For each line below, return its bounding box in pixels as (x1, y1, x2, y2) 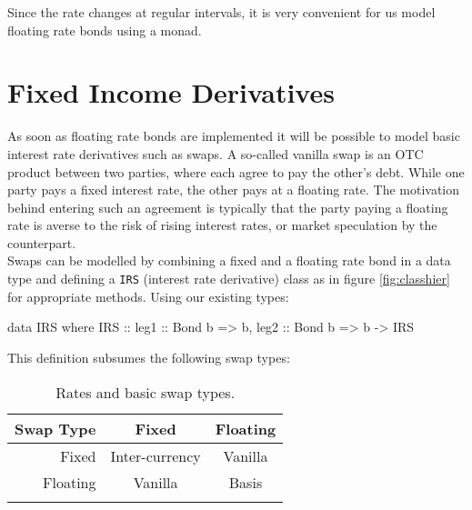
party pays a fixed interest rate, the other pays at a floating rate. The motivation (7, 180, 460, 199)
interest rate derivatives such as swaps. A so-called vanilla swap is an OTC (7, 144, 424, 163)
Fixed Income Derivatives (7, 74, 335, 111)
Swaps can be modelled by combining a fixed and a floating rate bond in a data (7, 251, 451, 270)
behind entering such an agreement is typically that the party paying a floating (7, 197, 448, 216)
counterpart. (7, 233, 76, 252)
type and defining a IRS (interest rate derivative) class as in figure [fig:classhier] (7, 269, 450, 288)
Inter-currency (110, 445, 201, 466)
